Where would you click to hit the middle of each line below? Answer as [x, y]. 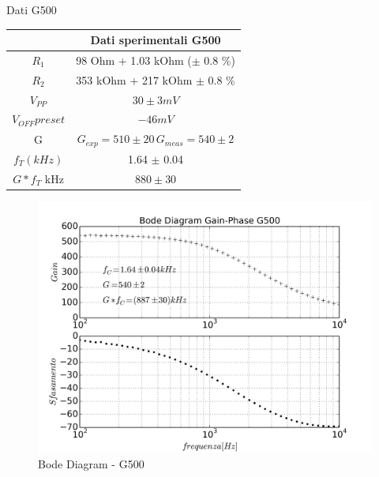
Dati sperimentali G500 [156, 40]
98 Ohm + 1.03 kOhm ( [134, 60]
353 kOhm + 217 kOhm [134, 79]
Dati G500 [32, 9]
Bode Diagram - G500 [91, 463]
